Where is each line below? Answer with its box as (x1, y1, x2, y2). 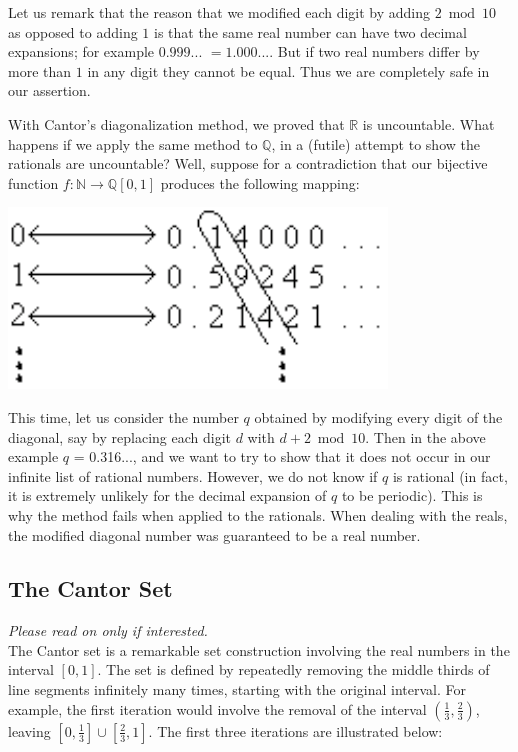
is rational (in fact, (392, 465, 508, 486)
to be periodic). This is (341, 485, 483, 506)
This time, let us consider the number (8, 406, 239, 427)
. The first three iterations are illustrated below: (148, 720, 443, 741)
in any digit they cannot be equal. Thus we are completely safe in (87, 60, 490, 81)
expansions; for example (8, 41, 155, 62)
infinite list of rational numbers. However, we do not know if (8, 465, 378, 486)
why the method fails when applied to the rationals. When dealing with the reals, (8, 504, 508, 525)
